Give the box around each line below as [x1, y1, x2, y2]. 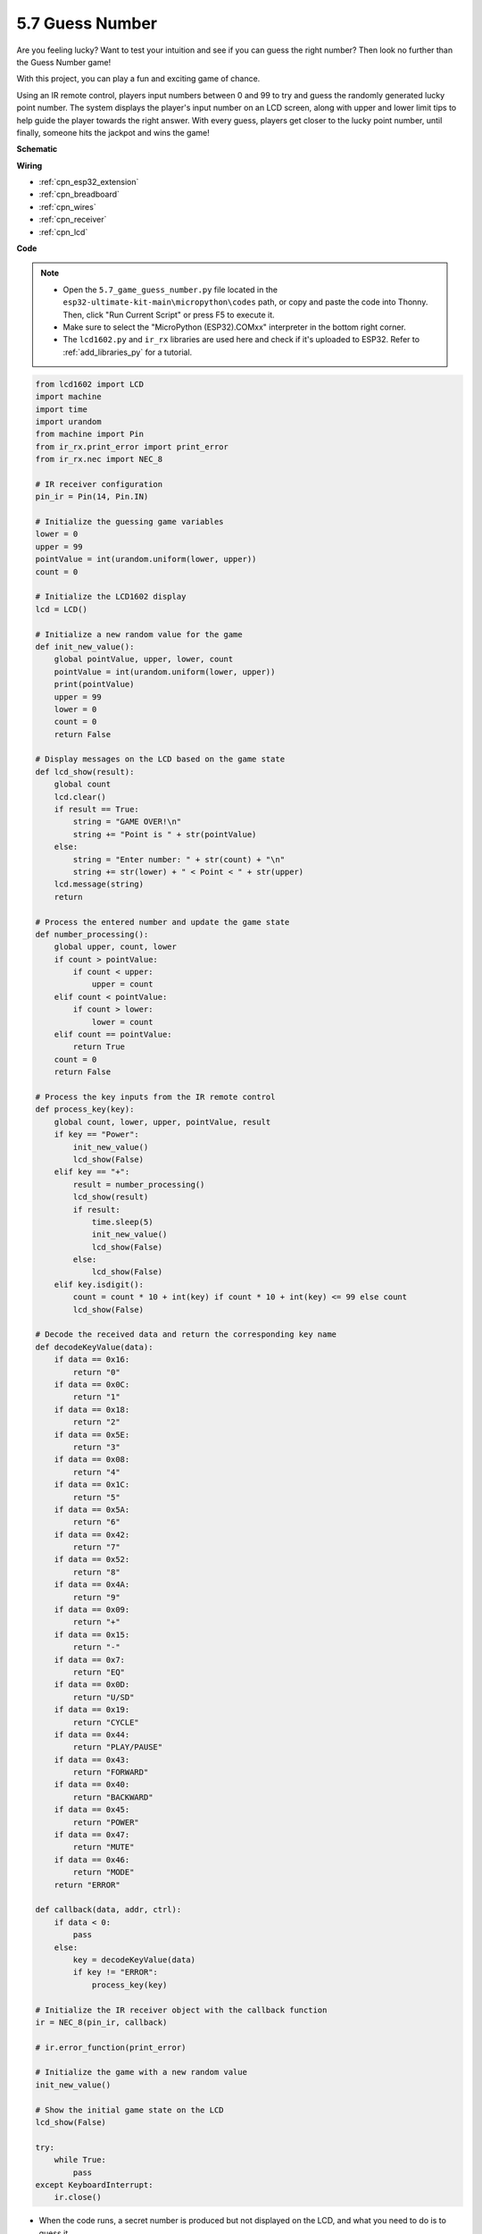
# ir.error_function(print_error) [35, 2042, 187, 2053]
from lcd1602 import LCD [35, 379, 145, 389]
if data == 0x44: [54, 1729, 130, 1740]
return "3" [72, 1441, 120, 1452]
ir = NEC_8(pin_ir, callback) [35, 2017, 168, 2028]
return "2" [72, 1417, 120, 1427]
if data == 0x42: [54, 1529, 130, 1540]
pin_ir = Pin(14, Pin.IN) [35, 491, 149, 502]
